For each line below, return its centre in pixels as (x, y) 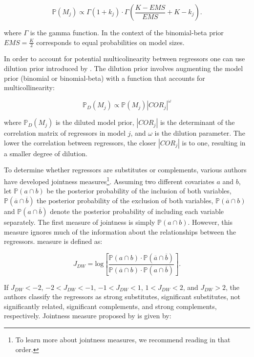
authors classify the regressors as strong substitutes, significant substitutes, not (122, 297)
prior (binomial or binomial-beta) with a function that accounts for (105, 78)
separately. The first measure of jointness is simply (80, 222)
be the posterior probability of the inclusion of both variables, (139, 191)
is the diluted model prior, (95, 122)
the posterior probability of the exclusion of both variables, (125, 200)
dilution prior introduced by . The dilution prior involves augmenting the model (124, 68)
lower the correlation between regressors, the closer (80, 142)
